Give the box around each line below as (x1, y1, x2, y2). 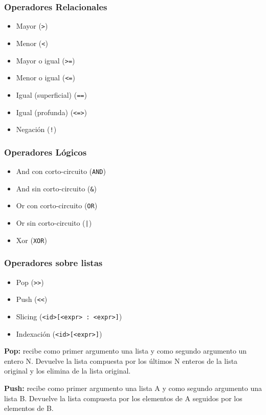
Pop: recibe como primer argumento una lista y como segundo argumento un (4, 345, 247, 356)
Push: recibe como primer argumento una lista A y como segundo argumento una (4, 382, 262, 393)
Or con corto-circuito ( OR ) (16, 200, 98, 211)
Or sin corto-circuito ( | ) (16, 217, 92, 228)
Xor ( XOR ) (16, 234, 47, 245)
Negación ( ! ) (16, 124, 57, 135)
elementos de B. (4, 403, 54, 413)
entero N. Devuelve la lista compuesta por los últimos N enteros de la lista (4, 355, 238, 366)
